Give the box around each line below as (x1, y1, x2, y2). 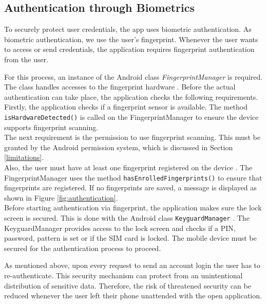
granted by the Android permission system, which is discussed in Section (4, 141, 233, 152)
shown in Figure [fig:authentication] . (4, 192, 118, 203)
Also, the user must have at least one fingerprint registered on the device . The (4, 162, 253, 172)
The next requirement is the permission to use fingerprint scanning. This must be (4, 132, 260, 142)
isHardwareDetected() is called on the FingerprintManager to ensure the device (4, 111, 259, 122)
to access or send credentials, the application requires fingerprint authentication (4, 44, 255, 55)
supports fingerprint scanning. (4, 121, 99, 132)
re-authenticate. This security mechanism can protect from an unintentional (4, 270, 243, 281)
